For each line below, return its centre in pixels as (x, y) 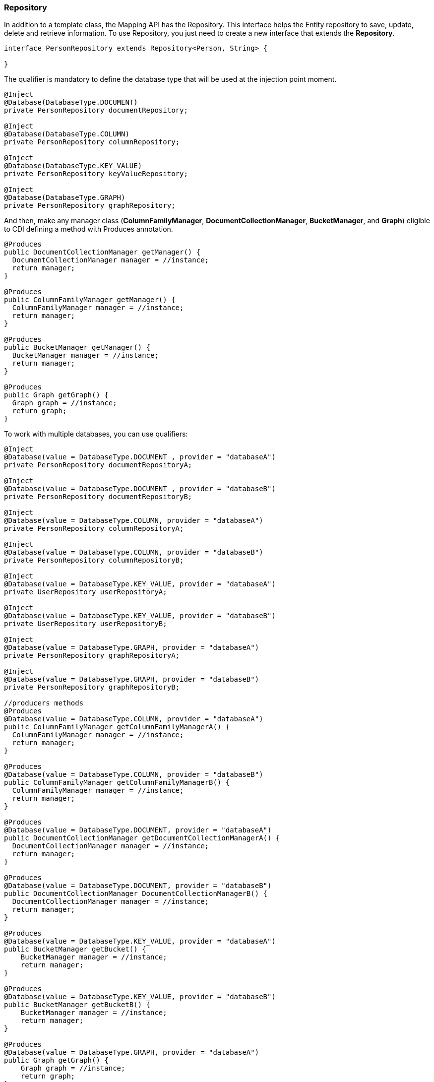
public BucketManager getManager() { (77, 348)
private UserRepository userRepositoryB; (86, 624)
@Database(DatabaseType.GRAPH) (65, 198)
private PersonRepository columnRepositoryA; (94, 529)
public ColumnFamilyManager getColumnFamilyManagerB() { (117, 783)
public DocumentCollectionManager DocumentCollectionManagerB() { (136, 894)
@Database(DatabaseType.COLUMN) (67, 134)
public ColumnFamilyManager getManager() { (90, 300)
